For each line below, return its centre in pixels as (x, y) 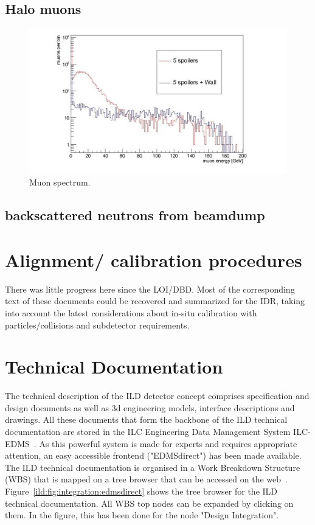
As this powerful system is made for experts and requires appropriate (168, 443)
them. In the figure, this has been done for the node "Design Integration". (142, 515)
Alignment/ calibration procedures (154, 259)
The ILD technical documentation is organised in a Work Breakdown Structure (153, 467)
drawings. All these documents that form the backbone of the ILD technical (146, 419)
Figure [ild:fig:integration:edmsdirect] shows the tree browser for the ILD (141, 491)
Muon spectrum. (60, 182)
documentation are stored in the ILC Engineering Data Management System (148, 432)
